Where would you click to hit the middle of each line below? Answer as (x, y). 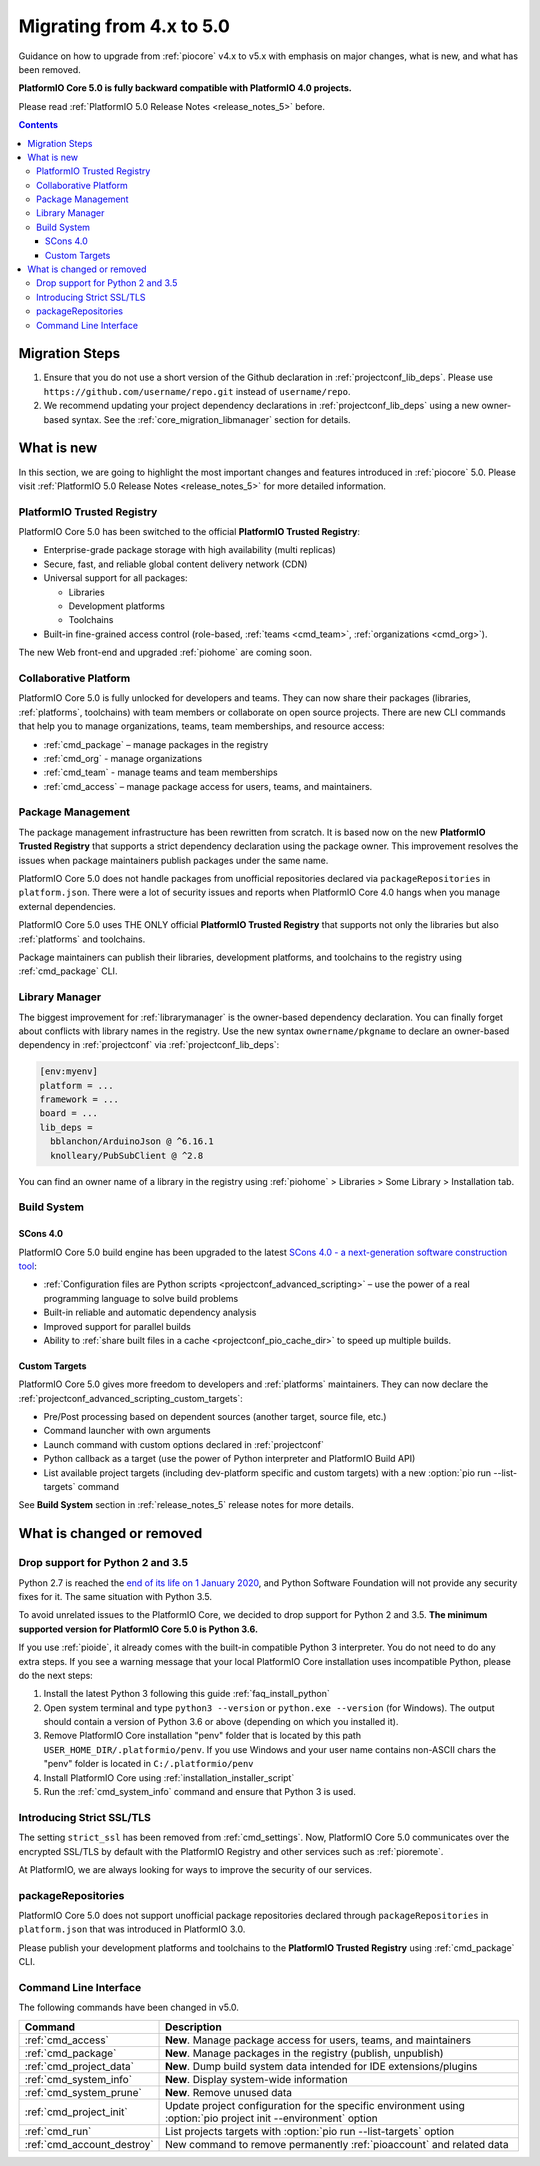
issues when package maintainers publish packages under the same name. (173, 860)
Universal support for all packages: (116, 578)
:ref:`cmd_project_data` (79, 2066)
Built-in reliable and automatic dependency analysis (150, 1312)
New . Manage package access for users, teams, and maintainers (318, 2040)
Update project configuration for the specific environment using (315, 2105)
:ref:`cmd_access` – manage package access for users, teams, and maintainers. (208, 786)
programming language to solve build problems (141, 1298)
